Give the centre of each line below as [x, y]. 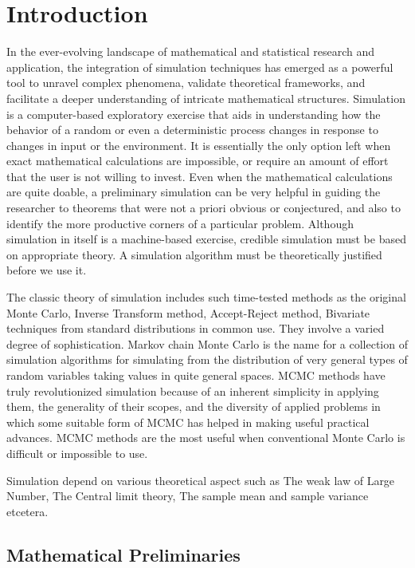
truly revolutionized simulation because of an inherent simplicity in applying [193, 390]
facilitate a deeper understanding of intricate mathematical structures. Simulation [206, 98]
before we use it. [47, 270]
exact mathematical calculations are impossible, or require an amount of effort [198, 161]
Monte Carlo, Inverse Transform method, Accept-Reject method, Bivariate [188, 312]
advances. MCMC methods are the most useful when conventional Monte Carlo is [206, 438]
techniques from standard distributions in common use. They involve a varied [196, 328]
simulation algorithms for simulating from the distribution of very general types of [207, 359]
